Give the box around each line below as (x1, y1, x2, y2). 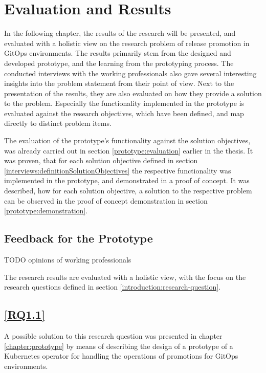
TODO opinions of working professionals (4, 254, 131, 265)
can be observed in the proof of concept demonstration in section (4, 195, 208, 206)
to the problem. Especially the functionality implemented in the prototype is (4, 98, 245, 108)
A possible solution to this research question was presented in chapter (4, 331, 223, 341)
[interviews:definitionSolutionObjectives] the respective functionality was (4, 165, 231, 175)
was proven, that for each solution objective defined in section (4, 155, 198, 166)
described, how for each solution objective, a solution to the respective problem (4, 185, 252, 196)
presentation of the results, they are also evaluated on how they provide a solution (4, 87, 262, 98)
